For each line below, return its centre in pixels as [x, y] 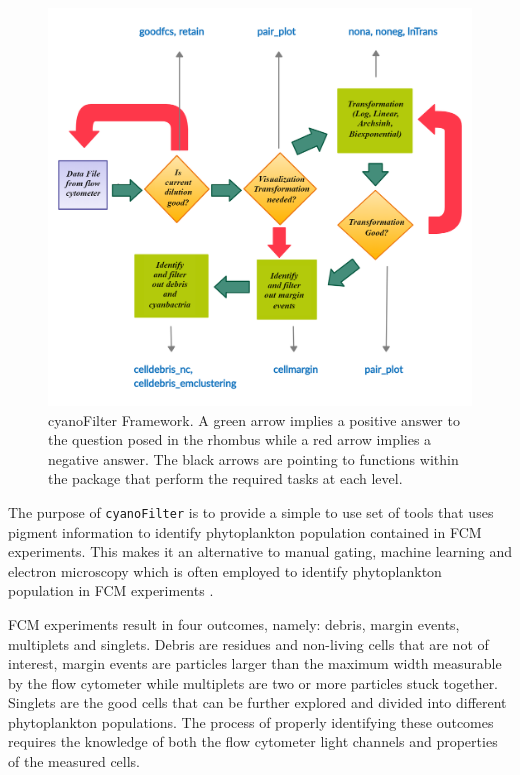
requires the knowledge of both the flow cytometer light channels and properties [253, 741]
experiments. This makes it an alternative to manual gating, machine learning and [260, 551]
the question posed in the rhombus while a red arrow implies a [240, 439]
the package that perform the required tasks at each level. [225, 478]
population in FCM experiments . [111, 590]
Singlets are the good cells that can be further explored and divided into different [257, 702]
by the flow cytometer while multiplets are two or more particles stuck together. [253, 682]
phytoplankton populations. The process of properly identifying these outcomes [251, 721]
